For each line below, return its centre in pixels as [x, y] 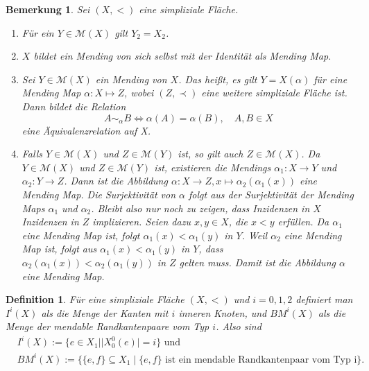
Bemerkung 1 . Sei [48, 9]
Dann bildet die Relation [74, 106]
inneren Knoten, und [223, 312]
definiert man [324, 299]
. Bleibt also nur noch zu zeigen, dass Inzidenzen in [200, 208]
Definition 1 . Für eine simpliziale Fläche [95, 299]
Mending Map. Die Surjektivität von [99, 194]
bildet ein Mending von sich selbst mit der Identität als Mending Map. [182, 56]
